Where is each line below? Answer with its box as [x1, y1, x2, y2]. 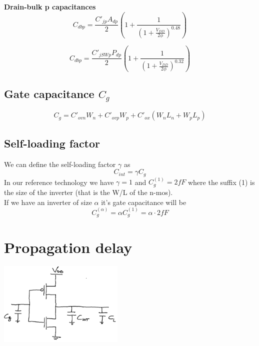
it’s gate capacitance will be [101, 196, 186, 207]
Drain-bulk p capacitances [4, 1, 96, 11]
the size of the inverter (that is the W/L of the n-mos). [4, 186, 173, 197]
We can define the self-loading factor [4, 158, 116, 169]
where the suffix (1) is [187, 176, 255, 187]
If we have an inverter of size [4, 196, 92, 207]
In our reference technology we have [4, 176, 114, 187]
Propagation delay [4, 236, 132, 257]
